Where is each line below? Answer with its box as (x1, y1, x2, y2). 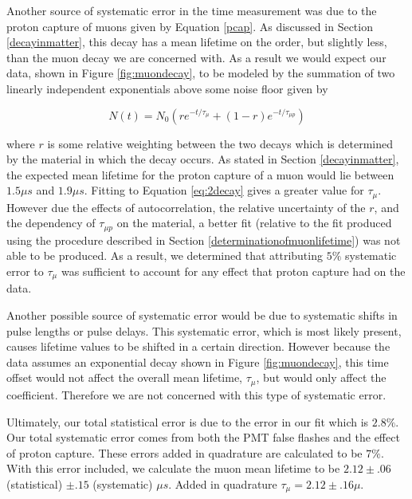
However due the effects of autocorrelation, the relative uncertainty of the (6, 198, 366, 215)
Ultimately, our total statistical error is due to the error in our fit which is (6, 413, 369, 430)
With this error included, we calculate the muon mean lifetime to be (6, 460, 340, 477)
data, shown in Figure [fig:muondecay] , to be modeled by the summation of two (6, 65, 395, 81)
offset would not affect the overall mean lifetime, (6, 369, 243, 386)
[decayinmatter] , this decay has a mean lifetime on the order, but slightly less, (6, 33, 387, 50)
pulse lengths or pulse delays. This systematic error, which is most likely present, (6, 322, 402, 339)
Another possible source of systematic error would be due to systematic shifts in (6, 307, 398, 324)
